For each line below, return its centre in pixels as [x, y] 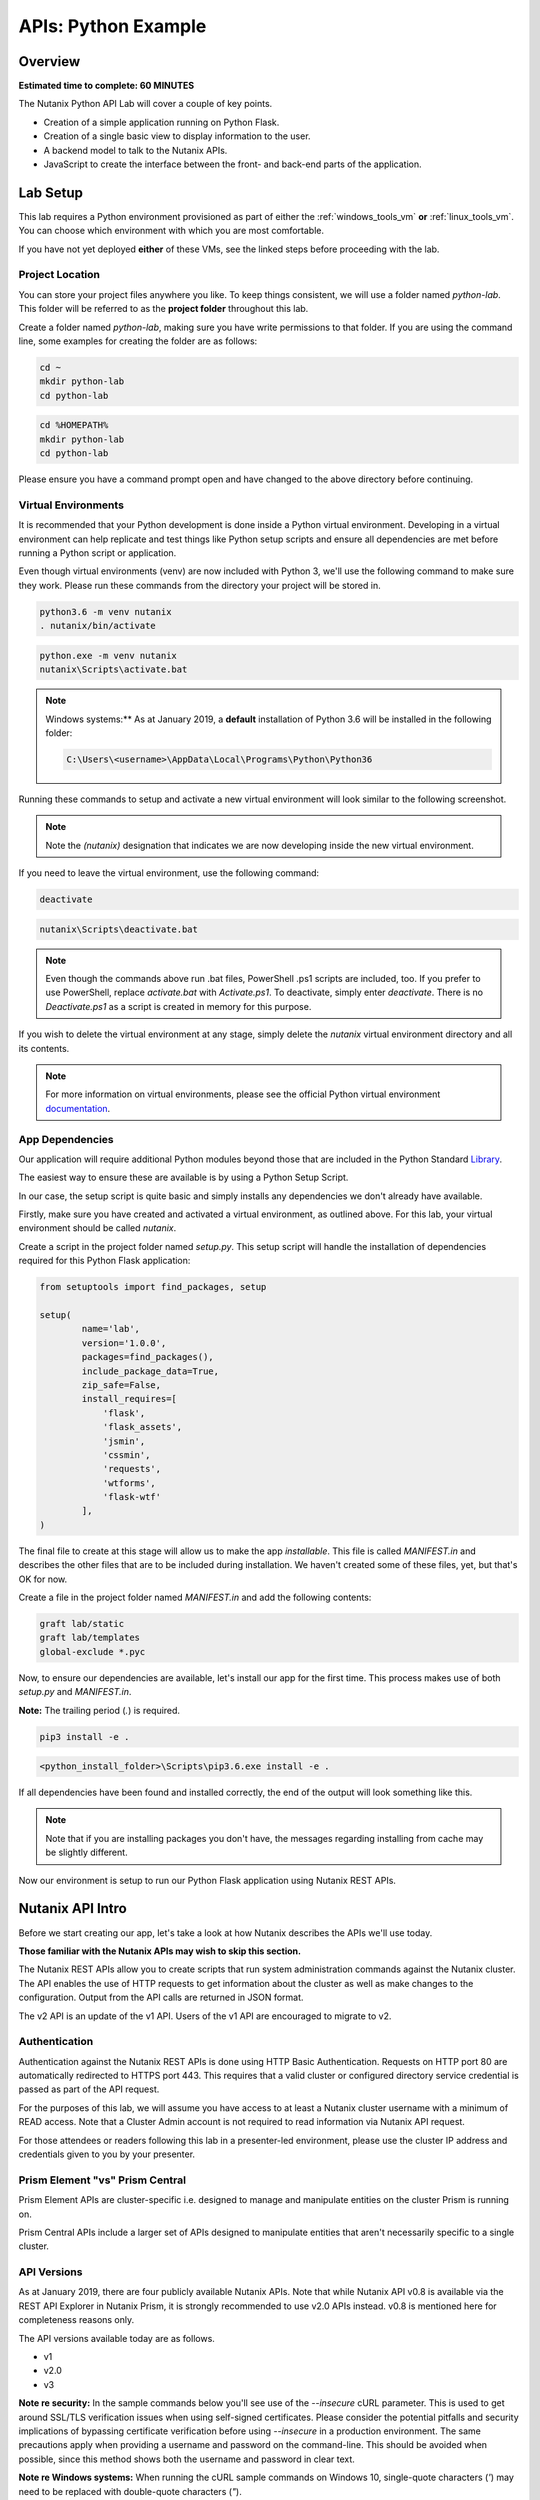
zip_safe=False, [121, 1384]
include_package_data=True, [150, 1371]
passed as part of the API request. [89, 2089]
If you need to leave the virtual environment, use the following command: [169, 873]
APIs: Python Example [112, 26]
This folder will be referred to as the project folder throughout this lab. [163, 309]
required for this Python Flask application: [104, 1261]
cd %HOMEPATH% [74, 425]
